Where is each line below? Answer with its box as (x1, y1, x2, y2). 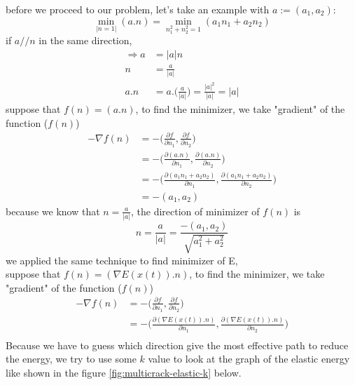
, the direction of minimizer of (130, 203, 260, 218)
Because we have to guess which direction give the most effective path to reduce (6, 337, 349, 352)
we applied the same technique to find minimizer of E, (6, 252, 238, 267)
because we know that (6, 203, 100, 218)
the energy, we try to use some (6, 351, 137, 366)
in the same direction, (39, 33, 132, 48)
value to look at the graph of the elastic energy (148, 351, 350, 366)
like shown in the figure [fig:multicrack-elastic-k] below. (6, 365, 242, 379)
